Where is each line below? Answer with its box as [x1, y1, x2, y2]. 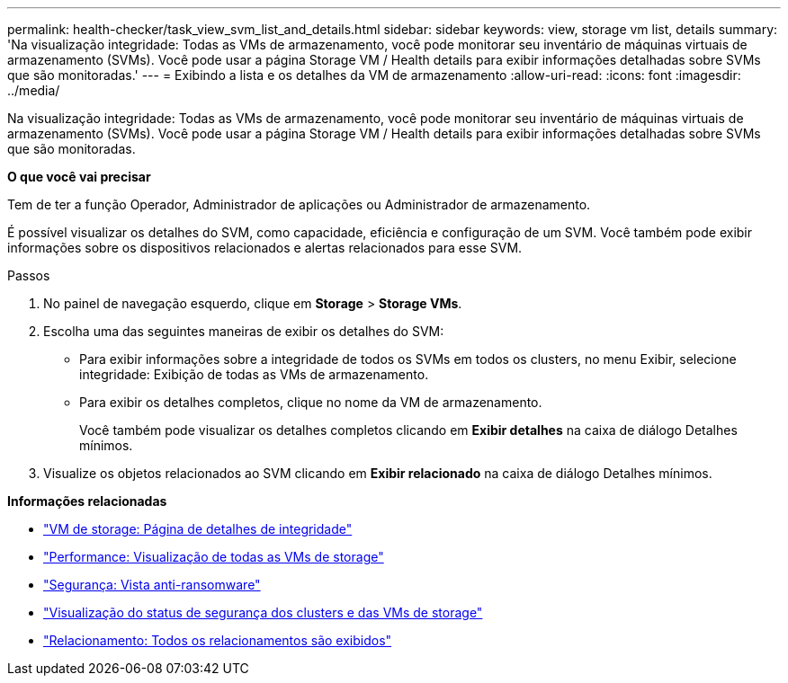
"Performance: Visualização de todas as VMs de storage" [43, 549, 384, 564]
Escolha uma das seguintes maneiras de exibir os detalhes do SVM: [43, 324, 444, 339]
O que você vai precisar [7, 169, 151, 184]
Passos [7, 268, 50, 283]
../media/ [7, 83, 60, 98]
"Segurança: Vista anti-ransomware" [43, 577, 261, 592]
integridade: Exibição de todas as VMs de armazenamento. [79, 367, 429, 382]
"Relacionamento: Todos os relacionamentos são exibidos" [43, 633, 392, 648]
